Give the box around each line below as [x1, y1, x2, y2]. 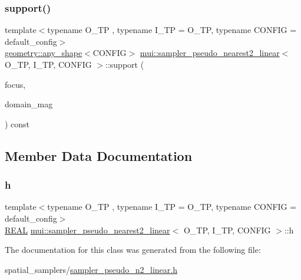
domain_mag [5, 98, 53, 110]
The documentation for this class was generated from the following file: [5, 243, 261, 256]
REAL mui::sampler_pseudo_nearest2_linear [5, 223, 170, 236]
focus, [5, 78, 26, 90]
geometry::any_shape [5, 47, 82, 59]
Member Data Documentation [5, 146, 193, 164]
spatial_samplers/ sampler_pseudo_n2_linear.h [5, 263, 177, 275]
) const [5, 117, 30, 130]
